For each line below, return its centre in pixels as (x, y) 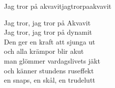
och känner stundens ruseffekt (49, 70)
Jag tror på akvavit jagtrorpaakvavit (58, 6)
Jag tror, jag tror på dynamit (48, 32)
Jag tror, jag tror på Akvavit (47, 22)
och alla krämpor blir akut (44, 51)
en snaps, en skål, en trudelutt (50, 80)
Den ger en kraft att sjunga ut (50, 41)
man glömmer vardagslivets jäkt (52, 60)
